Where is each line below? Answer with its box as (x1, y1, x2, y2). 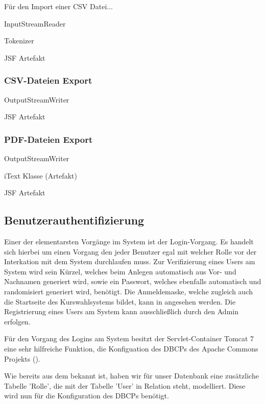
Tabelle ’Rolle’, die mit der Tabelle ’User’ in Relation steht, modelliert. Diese (4, 380, 246, 391)
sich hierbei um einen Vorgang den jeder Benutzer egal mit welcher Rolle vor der (4, 246, 257, 257)
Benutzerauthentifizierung (4, 212, 144, 228)
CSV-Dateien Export (4, 74, 92, 87)
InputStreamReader (4, 18, 66, 29)
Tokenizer (4, 35, 34, 46)
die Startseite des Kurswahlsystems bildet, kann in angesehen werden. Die (4, 296, 236, 307)
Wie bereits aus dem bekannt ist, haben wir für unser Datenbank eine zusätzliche (4, 370, 259, 381)
